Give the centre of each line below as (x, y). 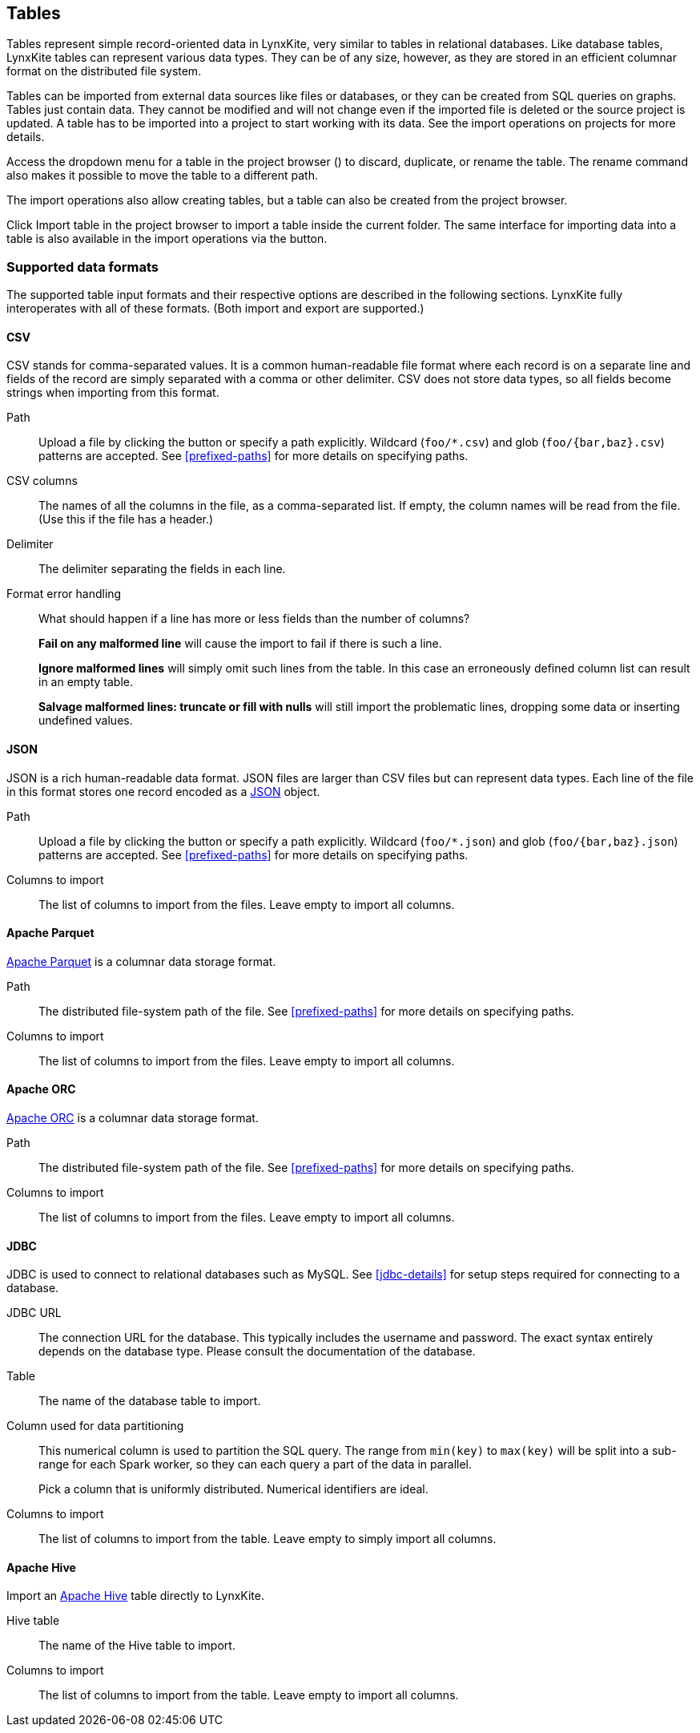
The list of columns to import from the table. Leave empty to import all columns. (249, 1695)
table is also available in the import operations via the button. (167, 239)
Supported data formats (82, 267)
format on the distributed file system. (104, 71)
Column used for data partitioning (95, 1426)
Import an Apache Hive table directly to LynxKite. (135, 1596)
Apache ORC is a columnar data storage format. (133, 1118)
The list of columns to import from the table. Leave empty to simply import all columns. (268, 1539)
